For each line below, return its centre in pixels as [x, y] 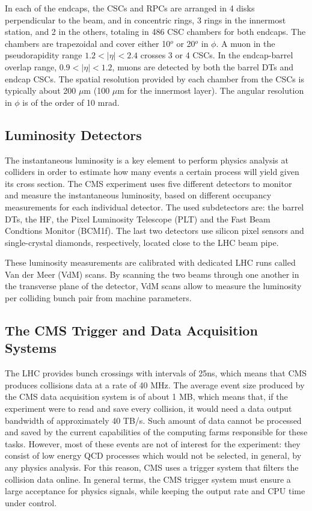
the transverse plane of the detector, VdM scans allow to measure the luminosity [153, 286]
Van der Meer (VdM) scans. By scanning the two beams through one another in [152, 274]
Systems [31, 348]
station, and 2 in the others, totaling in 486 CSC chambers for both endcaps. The [155, 32]
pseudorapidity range [44, 55]
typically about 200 [41, 90]
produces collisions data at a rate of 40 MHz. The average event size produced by [155, 384]
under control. [31, 502]
